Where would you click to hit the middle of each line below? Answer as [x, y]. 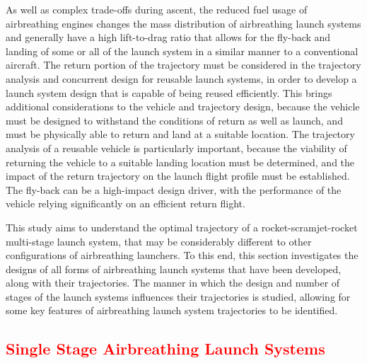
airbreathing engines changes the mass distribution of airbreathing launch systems [183, 23]
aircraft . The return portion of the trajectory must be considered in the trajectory [183, 65]
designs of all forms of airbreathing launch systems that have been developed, [174, 269]
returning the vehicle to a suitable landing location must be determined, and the [180, 162]
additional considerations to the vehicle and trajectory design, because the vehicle [183, 106]
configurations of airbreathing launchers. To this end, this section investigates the [182, 255]
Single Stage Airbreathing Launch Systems [165, 348]
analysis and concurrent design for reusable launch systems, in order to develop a [181, 78]
